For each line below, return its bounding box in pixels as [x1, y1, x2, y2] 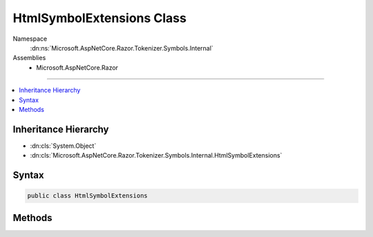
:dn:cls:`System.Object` [30, 142, 97, 150]
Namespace [12, 35, 48, 43]
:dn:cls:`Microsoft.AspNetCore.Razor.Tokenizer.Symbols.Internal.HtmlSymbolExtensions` [30, 151, 283, 160]
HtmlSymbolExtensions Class [12, 10, 186, 26]
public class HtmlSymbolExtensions [27, 192, 148, 200]
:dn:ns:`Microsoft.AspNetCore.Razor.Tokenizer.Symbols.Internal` [30, 44, 213, 52]
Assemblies [12, 54, 46, 62]
